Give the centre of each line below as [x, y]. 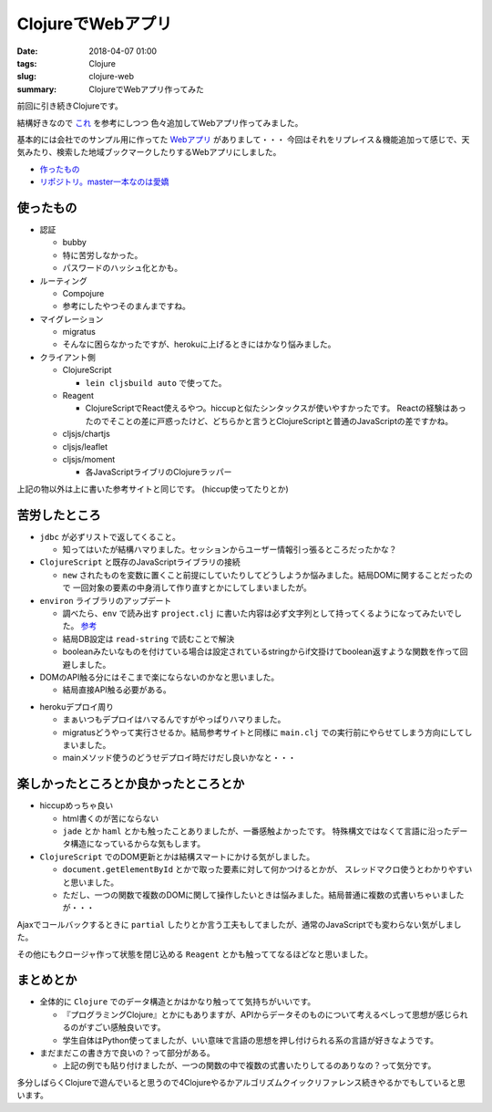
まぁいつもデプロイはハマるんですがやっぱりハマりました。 [174, 720]
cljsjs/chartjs [87, 434]
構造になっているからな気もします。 [137, 844]
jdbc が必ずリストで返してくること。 [110, 536]
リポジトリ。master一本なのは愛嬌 [104, 182]
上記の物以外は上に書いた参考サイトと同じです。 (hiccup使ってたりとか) [153, 489]
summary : [37, 89]
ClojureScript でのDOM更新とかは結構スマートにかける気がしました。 [177, 857]
